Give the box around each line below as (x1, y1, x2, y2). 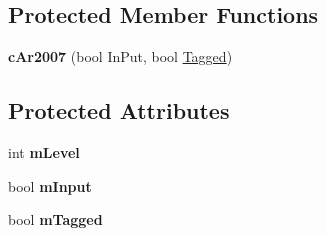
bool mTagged (8, 209, 103, 230)
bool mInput (8, 175, 92, 196)
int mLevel (8, 142, 80, 162)
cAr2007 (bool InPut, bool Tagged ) (8, 46, 233, 67)
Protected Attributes (8, 95, 230, 126)
